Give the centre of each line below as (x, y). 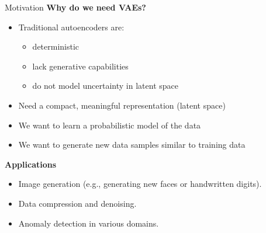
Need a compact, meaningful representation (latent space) (122, 105)
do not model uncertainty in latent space (105, 86)
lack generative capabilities (80, 66)
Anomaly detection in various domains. (89, 223)
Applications (31, 164)
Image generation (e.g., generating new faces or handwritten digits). (140, 184)
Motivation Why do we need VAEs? (75, 7)
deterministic (56, 46)
